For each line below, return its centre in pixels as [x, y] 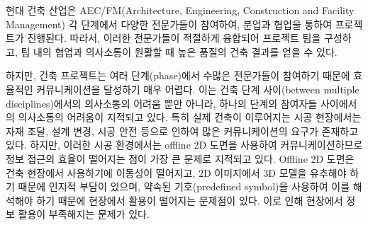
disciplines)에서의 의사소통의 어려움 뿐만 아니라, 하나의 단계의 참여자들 [162, 103]
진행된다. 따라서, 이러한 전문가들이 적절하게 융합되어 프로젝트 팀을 [174, 38]
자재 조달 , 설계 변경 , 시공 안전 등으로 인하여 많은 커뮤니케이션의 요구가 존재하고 [182, 131]
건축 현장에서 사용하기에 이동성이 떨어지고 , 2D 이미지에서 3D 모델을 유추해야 [176, 172]
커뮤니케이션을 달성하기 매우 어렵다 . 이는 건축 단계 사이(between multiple [198, 89]
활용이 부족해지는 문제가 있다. [84, 214]
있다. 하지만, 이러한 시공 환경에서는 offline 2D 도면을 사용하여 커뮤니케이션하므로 [184, 145]
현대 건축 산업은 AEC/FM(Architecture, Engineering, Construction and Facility [180, 10]
